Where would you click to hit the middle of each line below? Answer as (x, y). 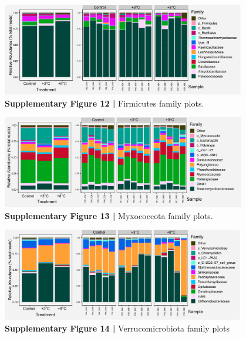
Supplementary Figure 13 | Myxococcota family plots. (109, 215)
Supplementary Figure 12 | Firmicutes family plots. (105, 103)
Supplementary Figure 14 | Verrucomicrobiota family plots (117, 328)
